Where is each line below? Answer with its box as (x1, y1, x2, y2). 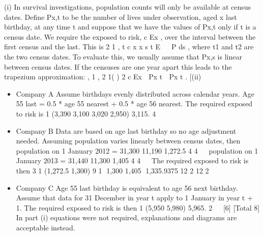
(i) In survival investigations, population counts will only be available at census (4, 2, 251, 12)
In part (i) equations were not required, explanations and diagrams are (16, 212, 237, 223)
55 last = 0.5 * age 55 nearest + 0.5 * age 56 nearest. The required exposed (16, 98, 253, 109)
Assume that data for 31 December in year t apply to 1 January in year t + (16, 192, 253, 203)
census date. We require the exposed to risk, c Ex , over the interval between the (4, 31, 256, 42)
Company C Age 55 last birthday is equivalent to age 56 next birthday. (16, 182, 238, 193)
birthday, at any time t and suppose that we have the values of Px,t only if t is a (4, 21, 256, 32)
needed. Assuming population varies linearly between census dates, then (16, 135, 241, 146)
